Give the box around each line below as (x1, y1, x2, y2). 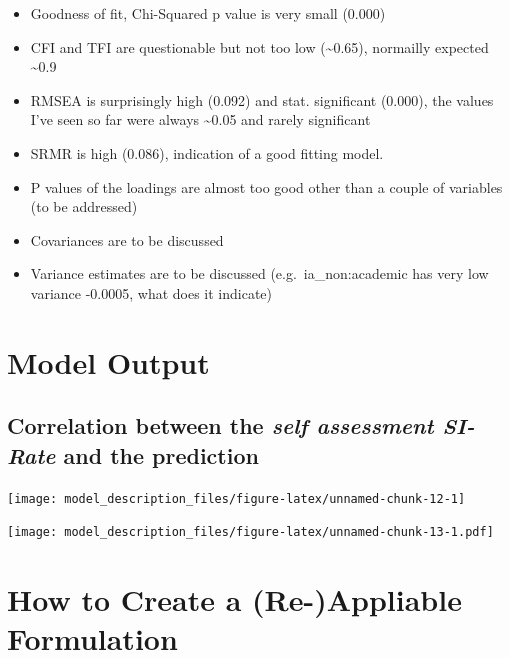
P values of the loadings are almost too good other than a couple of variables (30, 176, 503, 197)
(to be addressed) (30, 196, 138, 217)
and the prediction (63, 439, 259, 470)
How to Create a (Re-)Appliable (7, 579, 462, 619)
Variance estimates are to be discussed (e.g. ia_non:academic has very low (30, 263, 489, 284)
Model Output (7, 341, 210, 382)
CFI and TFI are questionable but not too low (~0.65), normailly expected (30, 36, 489, 57)
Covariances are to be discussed (30, 229, 224, 250)
